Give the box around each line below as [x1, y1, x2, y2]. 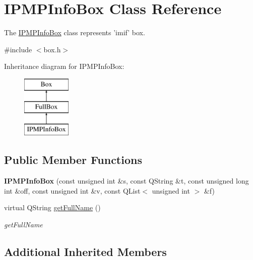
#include [4, 44, 32, 54]
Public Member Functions [4, 152, 142, 167]
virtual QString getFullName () [4, 202, 101, 213]
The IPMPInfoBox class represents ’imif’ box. [4, 27, 145, 38]
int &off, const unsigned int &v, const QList [4, 185, 141, 196]
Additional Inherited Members [4, 243, 167, 259]
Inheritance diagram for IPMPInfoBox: [4, 61, 124, 71]
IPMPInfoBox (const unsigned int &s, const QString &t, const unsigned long [4, 176, 249, 186]
